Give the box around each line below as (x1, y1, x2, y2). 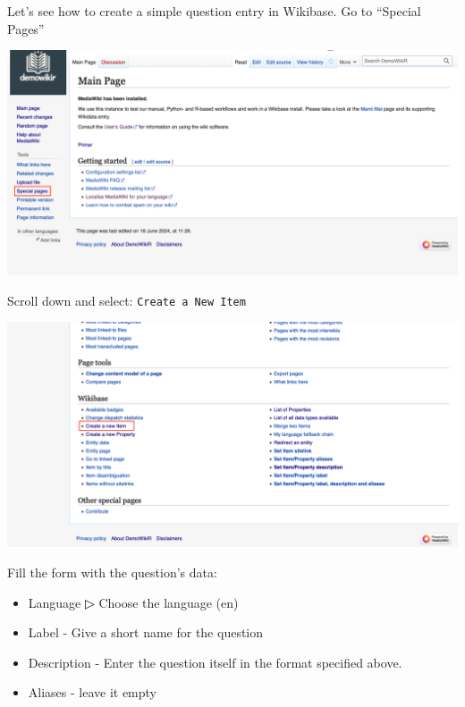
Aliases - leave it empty (28, 683, 157, 702)
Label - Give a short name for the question (28, 623, 264, 642)
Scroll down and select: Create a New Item (7, 290, 246, 309)
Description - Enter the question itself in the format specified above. (28, 652, 402, 671)
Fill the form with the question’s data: (7, 563, 217, 582)
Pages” (7, 19, 45, 38)
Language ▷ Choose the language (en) (28, 593, 239, 611)
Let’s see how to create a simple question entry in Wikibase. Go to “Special (7, 2, 421, 20)
